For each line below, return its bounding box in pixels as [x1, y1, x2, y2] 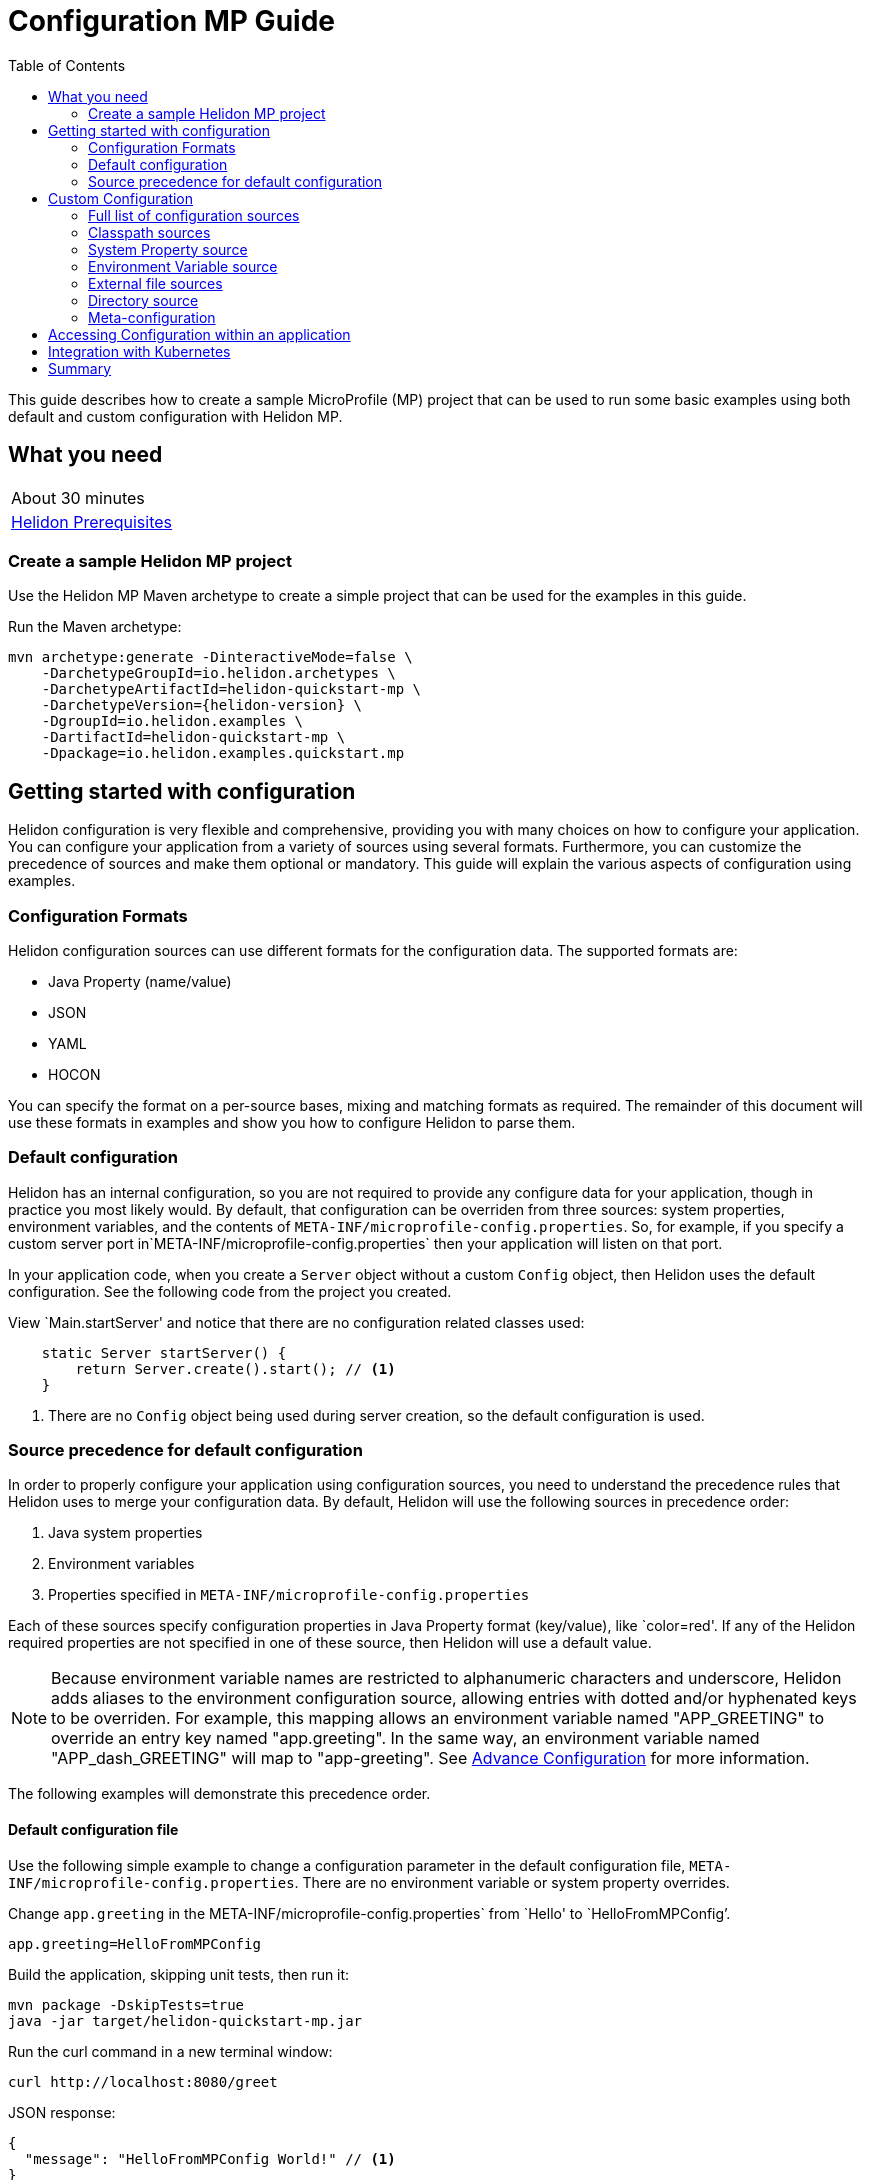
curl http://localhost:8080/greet [8, 2073, 278, 2090]
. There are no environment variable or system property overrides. [294, 1873, 730, 1891]
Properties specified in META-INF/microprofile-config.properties [48, 1586, 530, 1604]
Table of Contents [8, 56, 126, 74]
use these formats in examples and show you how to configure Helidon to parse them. [8, 1113, 576, 1131]
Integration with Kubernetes [48, 342, 231, 360]
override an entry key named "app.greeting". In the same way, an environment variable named [51, 1728, 760, 1749]
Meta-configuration [88, 308, 216, 326]
